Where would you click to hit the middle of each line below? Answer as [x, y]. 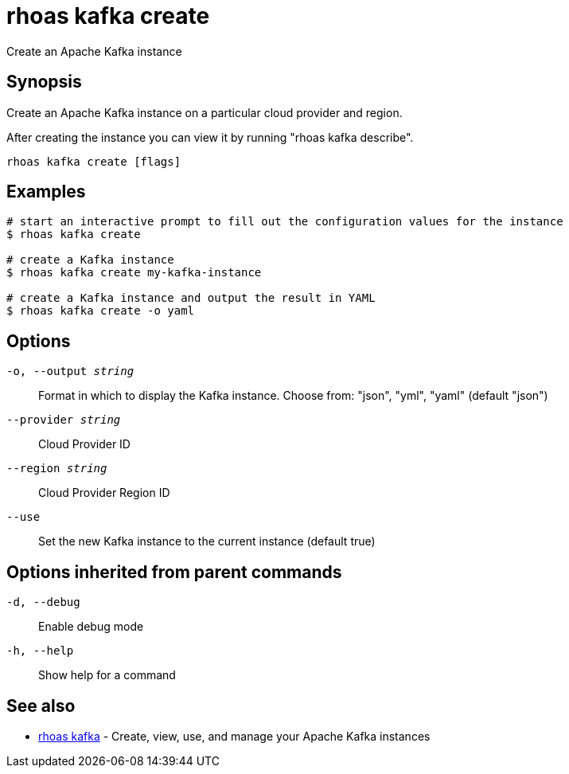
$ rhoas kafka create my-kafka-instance [134, 273]
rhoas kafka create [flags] [94, 161]
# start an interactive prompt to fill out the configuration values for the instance [285, 222]
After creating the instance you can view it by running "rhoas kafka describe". [210, 137]
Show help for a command [107, 675]
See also [41, 706]
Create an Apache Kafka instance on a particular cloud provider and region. [205, 112]
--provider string [64, 420]
